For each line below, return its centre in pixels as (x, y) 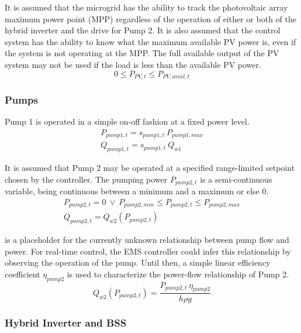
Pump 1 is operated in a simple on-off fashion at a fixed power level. (127, 121)
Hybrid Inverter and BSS (66, 323)
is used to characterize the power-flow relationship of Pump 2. (178, 274)
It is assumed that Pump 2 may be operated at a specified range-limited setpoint (150, 168)
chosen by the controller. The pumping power (86, 179)
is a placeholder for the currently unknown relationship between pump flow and (147, 240)
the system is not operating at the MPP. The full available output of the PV (142, 53)
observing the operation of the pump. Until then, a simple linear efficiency (138, 262)
